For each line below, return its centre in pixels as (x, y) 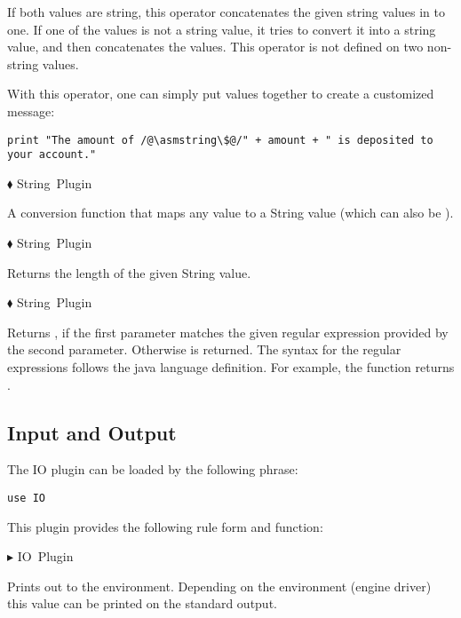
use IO (26, 499)
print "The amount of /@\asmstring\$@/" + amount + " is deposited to (220, 140)
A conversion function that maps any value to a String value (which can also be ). (230, 213)
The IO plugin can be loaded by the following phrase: (153, 469)
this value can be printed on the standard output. (142, 603)
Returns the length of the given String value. (129, 272)
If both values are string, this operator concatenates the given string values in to (226, 12)
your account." (52, 155)
